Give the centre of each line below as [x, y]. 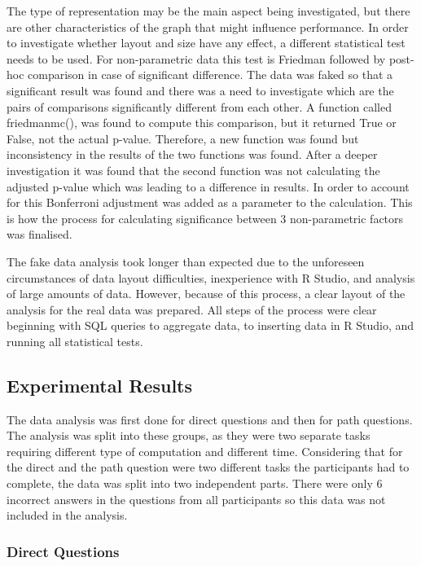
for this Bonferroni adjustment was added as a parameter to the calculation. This [210, 202]
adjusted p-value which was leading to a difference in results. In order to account [208, 186]
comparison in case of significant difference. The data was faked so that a [210, 75]
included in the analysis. [67, 515]
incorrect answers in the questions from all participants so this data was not [196, 499]
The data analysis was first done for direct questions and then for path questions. [210, 419]
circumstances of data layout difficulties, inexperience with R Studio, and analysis [211, 277]
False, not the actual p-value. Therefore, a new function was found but [183, 138]
